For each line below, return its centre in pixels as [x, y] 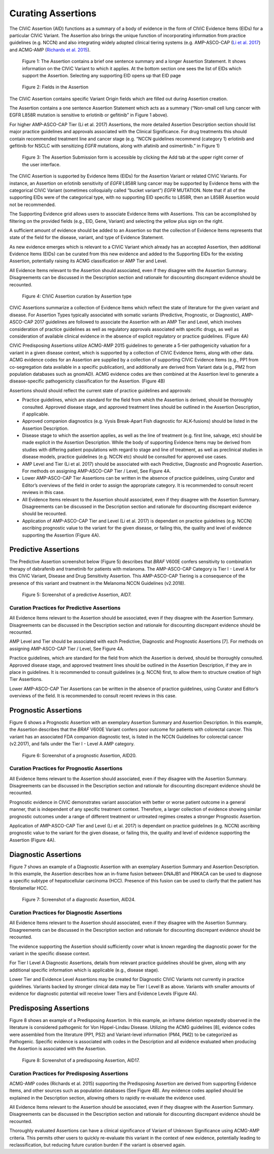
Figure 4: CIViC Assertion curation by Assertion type [77, 296]
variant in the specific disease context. [50, 953]
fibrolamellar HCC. [29, 888]
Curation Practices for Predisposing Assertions [69, 1073]
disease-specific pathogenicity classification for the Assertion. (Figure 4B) [87, 381]
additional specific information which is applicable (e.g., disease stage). [84, 970]
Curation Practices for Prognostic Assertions [66, 768]
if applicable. [36, 414]
